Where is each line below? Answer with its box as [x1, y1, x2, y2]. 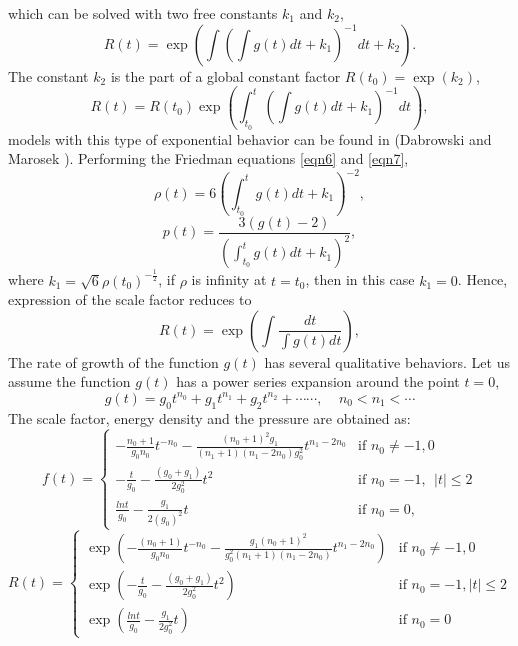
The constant [8, 65, 89, 86]
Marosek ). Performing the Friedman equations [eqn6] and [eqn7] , [8, 148, 409, 169]
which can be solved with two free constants [8, 3, 278, 23]
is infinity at [191, 269, 267, 290]
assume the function [8, 371, 131, 392]
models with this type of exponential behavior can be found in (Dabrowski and [8, 128, 492, 149]
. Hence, [457, 269, 508, 290]
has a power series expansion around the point [176, 371, 460, 392]
